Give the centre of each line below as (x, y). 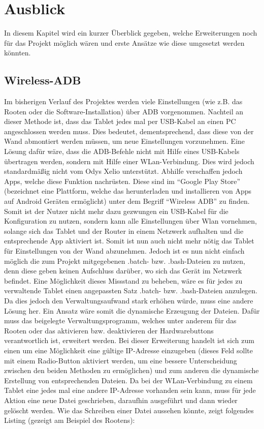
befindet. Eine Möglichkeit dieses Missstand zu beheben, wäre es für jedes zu (123, 280)
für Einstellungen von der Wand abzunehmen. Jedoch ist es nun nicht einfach (124, 251)
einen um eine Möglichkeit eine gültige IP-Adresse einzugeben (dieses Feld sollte (128, 350)
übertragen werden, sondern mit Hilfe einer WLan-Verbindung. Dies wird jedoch (129, 161)
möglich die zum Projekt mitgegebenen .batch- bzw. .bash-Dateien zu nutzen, (125, 261)
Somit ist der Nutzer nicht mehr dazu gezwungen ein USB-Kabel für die (116, 211)
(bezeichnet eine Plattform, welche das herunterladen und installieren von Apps (128, 191)
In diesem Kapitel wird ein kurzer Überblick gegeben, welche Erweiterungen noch (131, 33)
